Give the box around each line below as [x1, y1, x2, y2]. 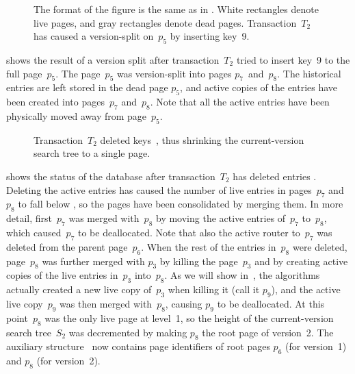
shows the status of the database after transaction [6, 169, 215, 183]
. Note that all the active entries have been [150, 95, 330, 109]
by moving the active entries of [155, 211, 286, 225]
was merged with [68, 211, 140, 225]
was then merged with [60, 296, 153, 310]
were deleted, [292, 239, 347, 253]
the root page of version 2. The [202, 325, 334, 339]
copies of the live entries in [6, 268, 118, 282]
